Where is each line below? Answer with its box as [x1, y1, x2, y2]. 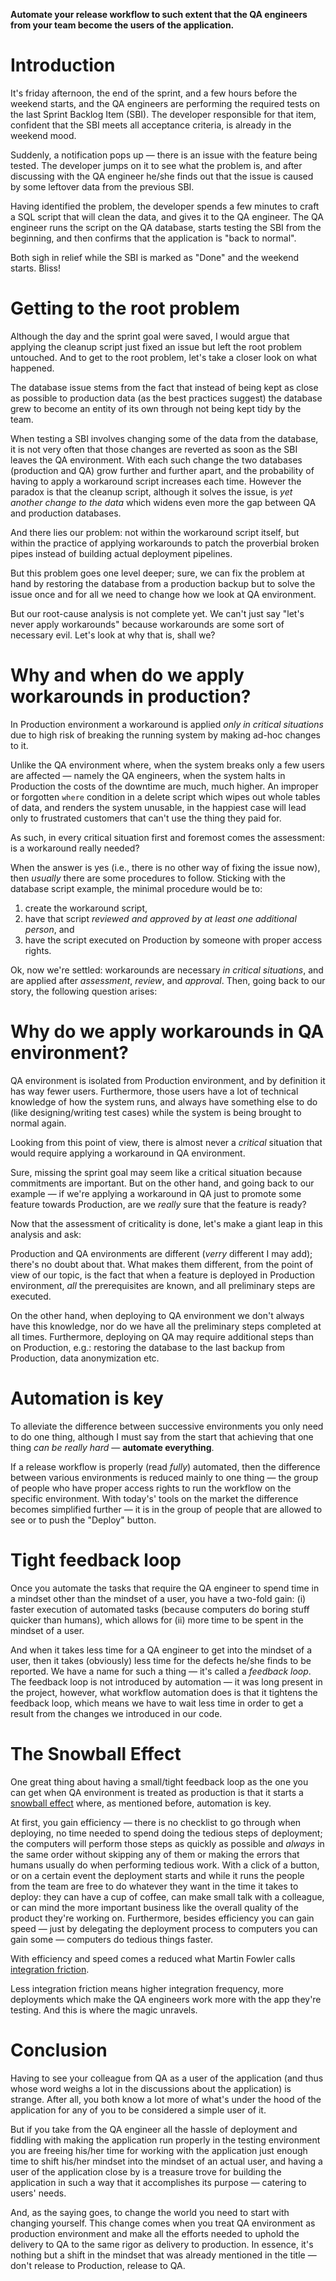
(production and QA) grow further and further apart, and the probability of [10, 464, 315, 476]
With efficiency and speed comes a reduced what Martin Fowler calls [10, 1952, 296, 1964]
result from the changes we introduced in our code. [10, 1707, 223, 1719]
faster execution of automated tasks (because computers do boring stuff [10, 1603, 310, 1615]
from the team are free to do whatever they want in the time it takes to [10, 1880, 299, 1892]
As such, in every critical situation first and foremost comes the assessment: [10, 831, 325, 843]
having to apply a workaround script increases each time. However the [10, 475, 302, 487]
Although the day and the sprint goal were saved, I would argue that [10, 330, 290, 342]
